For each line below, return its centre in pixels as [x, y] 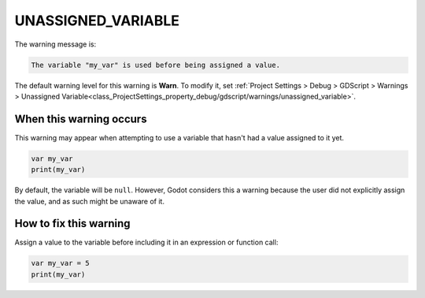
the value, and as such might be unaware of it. [90, 201]
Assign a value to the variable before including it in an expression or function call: [146, 242]
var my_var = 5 [60, 263]
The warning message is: [55, 44]
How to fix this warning [72, 223]
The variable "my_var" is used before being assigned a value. [156, 65]
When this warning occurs [81, 119]
